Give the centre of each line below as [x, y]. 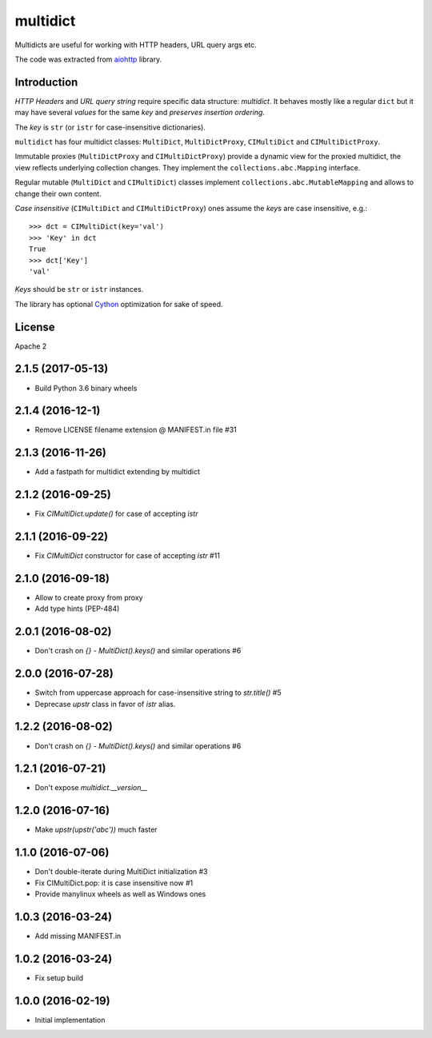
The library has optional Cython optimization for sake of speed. [119, 304]
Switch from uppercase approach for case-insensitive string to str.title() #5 [158, 693]
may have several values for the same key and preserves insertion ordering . [140, 113]
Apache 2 [31, 346]
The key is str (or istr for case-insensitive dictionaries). [110, 127]
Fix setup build [59, 978]
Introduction [46, 82]
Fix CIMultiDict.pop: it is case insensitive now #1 [114, 883]
